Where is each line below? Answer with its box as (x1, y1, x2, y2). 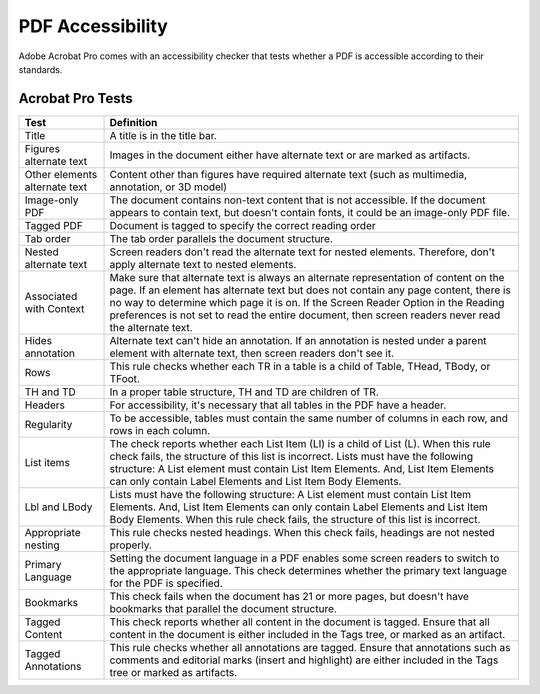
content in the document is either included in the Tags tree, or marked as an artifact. (109, 627, 506, 641)
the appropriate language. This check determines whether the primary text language (109, 563, 508, 577)
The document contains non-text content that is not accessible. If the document (109, 193, 486, 207)
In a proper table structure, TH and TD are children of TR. (109, 385, 379, 399)
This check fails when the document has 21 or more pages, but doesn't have (109, 589, 470, 603)
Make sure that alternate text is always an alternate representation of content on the (109, 270, 505, 284)
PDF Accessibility (18, 15, 169, 37)
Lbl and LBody (24, 500, 93, 514)
